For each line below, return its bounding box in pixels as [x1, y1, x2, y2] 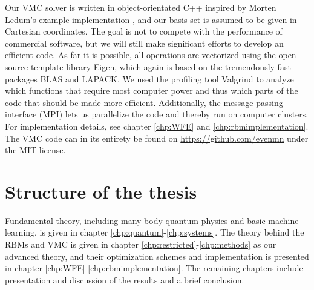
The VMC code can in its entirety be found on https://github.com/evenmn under [5, 131, 309, 144]
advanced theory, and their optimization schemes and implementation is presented [5, 249, 309, 262]
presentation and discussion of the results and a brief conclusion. [5, 273, 244, 286]
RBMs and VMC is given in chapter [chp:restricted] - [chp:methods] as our [5, 238, 276, 251]
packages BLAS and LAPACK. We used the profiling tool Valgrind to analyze [5, 72, 294, 85]
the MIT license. [5, 143, 66, 156]
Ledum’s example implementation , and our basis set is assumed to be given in [5, 13, 297, 25]
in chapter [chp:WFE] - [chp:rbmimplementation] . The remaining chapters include [5, 262, 303, 274]
